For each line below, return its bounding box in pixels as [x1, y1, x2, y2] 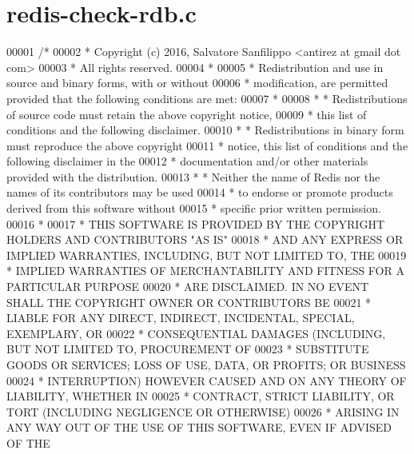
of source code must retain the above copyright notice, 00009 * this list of [6, 106, 367, 122]
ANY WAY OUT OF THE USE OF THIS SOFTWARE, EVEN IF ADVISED [6, 419, 392, 436]
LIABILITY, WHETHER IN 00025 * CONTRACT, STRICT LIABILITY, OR [6, 388, 395, 404]
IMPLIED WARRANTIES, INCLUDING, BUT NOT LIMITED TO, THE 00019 [6, 246, 407, 263]
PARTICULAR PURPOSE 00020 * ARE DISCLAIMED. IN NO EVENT [6, 278, 369, 295]
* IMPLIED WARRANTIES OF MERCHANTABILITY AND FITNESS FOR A [6, 262, 404, 279]
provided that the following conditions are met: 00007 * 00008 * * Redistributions [6, 90, 408, 106]
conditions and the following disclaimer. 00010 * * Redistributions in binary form [6, 121, 404, 138]
